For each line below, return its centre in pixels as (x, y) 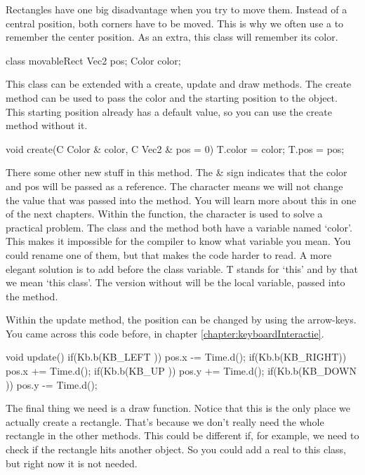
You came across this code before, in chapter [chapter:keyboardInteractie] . (165, 333)
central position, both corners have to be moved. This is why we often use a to (175, 23)
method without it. (47, 125)
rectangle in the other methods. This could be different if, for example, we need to (182, 435)
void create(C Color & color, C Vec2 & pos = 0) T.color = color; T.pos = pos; (175, 148)
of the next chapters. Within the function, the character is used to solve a (164, 214)
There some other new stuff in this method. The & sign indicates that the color (177, 172)
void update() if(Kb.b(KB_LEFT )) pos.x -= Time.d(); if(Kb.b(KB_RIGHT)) (176, 357)
